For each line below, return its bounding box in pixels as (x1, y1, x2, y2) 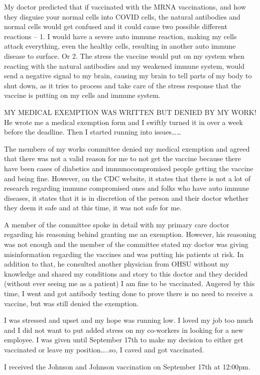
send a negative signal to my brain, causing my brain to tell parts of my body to (4, 70, 252, 81)
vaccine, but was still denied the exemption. (4, 298, 139, 308)
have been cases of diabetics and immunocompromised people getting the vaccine (4, 163, 253, 173)
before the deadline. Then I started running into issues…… (4, 127, 181, 137)
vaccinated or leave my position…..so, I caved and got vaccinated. (4, 344, 204, 354)
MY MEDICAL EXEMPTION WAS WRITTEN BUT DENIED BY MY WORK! (4, 106, 256, 117)
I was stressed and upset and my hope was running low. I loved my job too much (4, 315, 253, 325)
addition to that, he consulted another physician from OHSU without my (4, 259, 229, 269)
